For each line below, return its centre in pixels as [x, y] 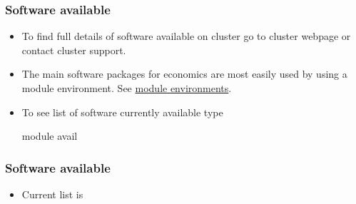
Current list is [52, 194]
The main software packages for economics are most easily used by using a [184, 74]
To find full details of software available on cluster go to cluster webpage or [186, 36]
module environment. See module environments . [127, 88]
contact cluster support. [74, 50]
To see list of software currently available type [122, 112]
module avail [50, 136]
